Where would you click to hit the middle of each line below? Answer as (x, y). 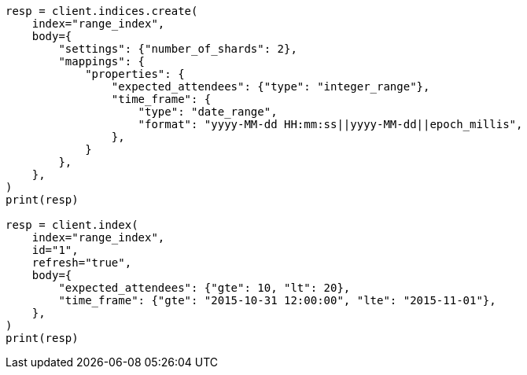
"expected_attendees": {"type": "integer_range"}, (271, 86)
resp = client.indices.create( (102, 11)
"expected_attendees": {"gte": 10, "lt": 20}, (205, 288)
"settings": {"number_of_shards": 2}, (178, 49)
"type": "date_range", (208, 112)
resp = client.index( (72, 225)
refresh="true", (82, 263)
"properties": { (135, 74)
